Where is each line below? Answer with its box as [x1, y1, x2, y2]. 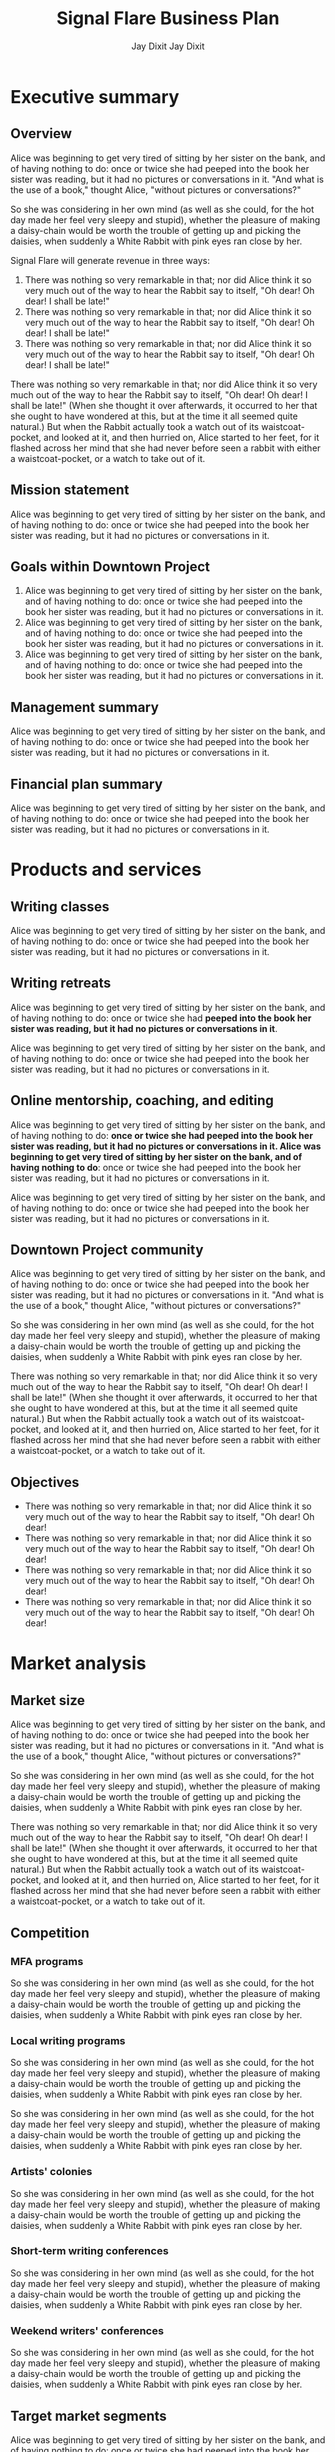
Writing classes [10, 898, 110, 915]
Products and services [10, 858, 202, 881]
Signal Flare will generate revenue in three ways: [10, 254, 210, 266]
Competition [10, 1924, 90, 1941]
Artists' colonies [10, 2165, 93, 2179]
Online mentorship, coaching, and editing [10, 1092, 275, 1109]
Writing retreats [10, 975, 112, 992]
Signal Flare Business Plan [56, 7, 280, 30]
